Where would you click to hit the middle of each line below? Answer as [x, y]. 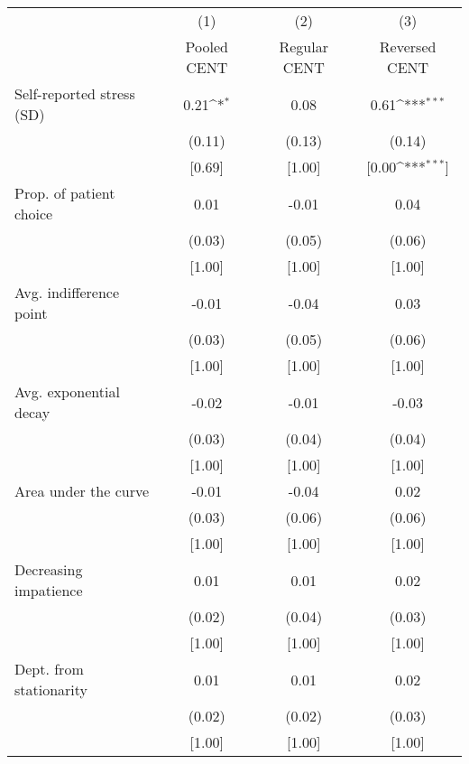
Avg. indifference [67, 292]
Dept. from [49, 669]
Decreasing [49, 569]
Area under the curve [82, 491]
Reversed [408, 47]
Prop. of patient [65, 193]
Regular [303, 47]
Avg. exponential [67, 391]
